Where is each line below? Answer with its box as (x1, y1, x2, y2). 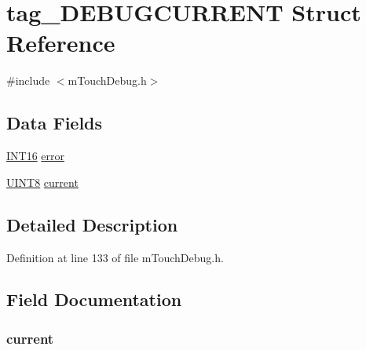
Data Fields (6, 111, 103, 135)
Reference (6, 27, 115, 59)
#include (6, 72, 50, 89)
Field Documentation (6, 287, 182, 312)
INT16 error (6, 148, 65, 164)
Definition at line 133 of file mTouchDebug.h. (6, 249, 224, 265)
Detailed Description (6, 212, 178, 236)
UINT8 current (6, 173, 79, 190)
